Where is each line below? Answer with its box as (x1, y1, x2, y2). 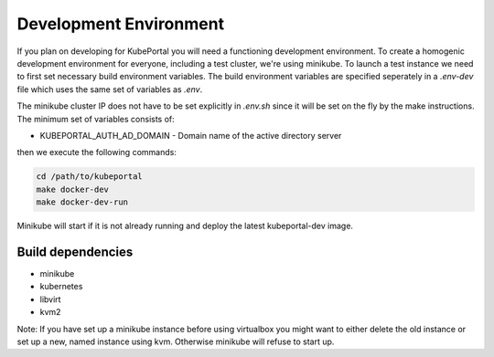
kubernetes (39, 281, 83, 292)
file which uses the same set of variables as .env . (16, 83, 203, 95)
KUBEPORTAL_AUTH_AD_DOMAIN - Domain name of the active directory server (39, 130, 342, 141)
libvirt (39, 293, 61, 305)
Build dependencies (16, 244, 134, 259)
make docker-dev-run (36, 197, 128, 207)
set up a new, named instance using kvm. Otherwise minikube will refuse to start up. (16, 336, 335, 347)
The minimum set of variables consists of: (16, 113, 176, 124)
